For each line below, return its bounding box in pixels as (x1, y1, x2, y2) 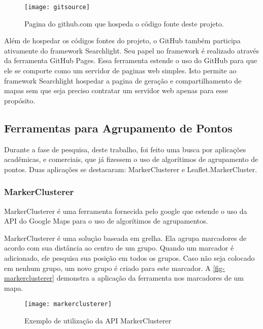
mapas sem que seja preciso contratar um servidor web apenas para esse (4, 85, 228, 96)
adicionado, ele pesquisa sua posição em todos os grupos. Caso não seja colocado (4, 252, 255, 263)
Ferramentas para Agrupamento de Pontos (4, 120, 233, 135)
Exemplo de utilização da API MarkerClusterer (24, 315, 172, 326)
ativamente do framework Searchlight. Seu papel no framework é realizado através (4, 45, 259, 56)
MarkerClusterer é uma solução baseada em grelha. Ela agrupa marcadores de (4, 232, 247, 243)
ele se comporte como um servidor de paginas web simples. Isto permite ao (4, 65, 237, 76)
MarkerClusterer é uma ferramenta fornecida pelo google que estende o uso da (4, 205, 247, 216)
